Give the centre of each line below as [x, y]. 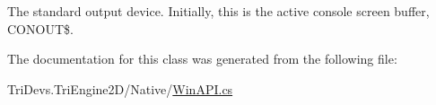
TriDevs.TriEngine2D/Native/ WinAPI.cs [120, 88]
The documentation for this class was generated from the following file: [202, 59]
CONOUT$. [40, 28]
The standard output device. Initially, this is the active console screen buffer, [218, 11]
